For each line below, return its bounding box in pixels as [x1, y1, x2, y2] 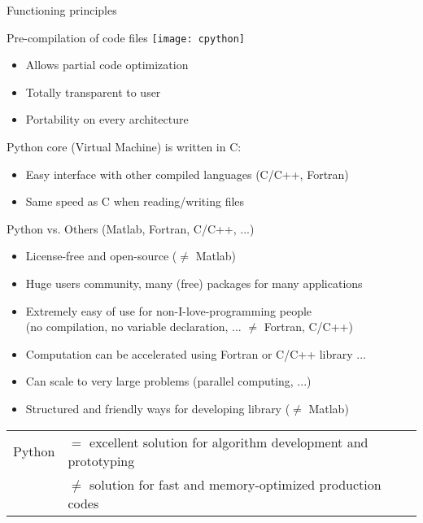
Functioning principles [7, 2, 117, 18]
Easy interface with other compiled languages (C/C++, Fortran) [25, 165, 349, 182]
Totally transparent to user [25, 83, 161, 100]
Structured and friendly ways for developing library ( [25, 399, 290, 416]
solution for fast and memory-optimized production [89, 474, 382, 494]
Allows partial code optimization [25, 56, 189, 73]
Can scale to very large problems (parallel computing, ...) [25, 373, 312, 390]
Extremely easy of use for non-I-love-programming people [25, 302, 312, 319]
